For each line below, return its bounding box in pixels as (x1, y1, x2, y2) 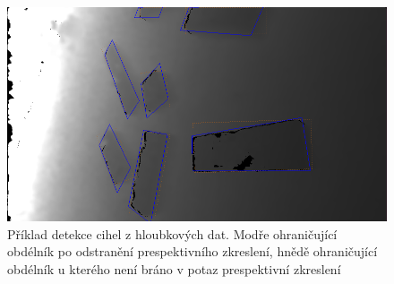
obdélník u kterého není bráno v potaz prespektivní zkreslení (7, 260, 341, 279)
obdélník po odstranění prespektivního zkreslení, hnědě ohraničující (7, 242, 378, 261)
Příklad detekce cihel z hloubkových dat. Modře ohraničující (7, 224, 338, 243)
